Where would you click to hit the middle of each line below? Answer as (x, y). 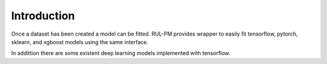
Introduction (43, 16)
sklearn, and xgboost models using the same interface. (80, 42)
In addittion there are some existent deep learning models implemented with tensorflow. (121, 53)
